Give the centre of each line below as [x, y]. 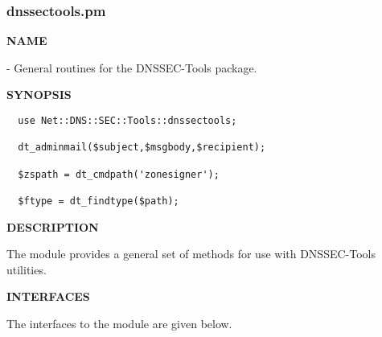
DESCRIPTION [53, 226]
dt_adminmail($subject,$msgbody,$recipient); [142, 148]
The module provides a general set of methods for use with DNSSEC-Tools [191, 254]
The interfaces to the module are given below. [119, 323]
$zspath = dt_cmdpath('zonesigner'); [119, 174]
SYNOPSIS [39, 95]
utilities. [27, 269]
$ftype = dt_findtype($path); [99, 201]
